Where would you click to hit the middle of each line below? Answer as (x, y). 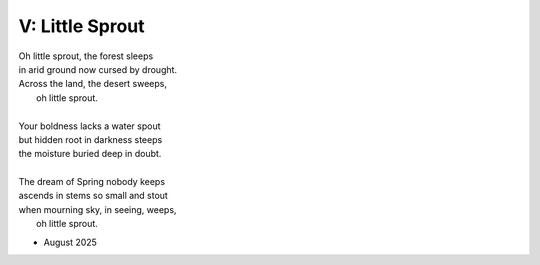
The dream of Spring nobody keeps (91, 182)
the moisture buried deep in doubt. (90, 154)
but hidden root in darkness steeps (90, 139)
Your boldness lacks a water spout (89, 126)
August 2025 (70, 242)
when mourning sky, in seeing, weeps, (97, 209)
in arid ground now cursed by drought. (98, 69)
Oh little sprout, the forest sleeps (86, 56)
